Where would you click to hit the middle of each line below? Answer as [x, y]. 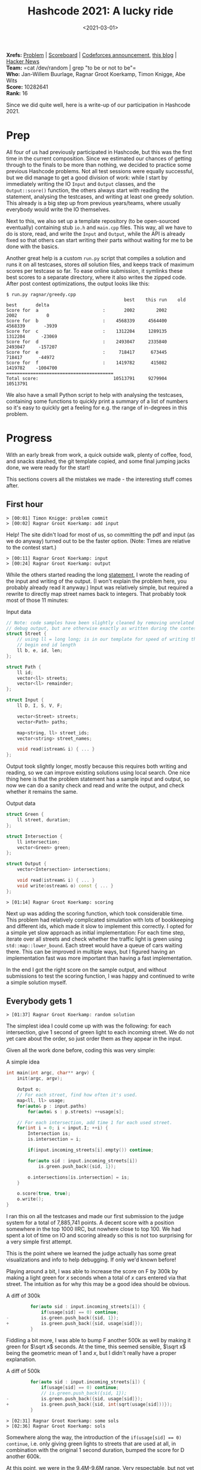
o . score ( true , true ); [44, 1194]
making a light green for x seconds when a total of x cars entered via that [96, 1278]
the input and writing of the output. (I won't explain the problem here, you [97, 581]
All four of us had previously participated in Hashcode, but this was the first [99, 152]
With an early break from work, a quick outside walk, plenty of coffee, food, [99, 454]
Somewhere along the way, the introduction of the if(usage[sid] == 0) [94, 1437]
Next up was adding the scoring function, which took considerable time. [95, 913]
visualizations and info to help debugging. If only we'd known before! [91, 1260]
